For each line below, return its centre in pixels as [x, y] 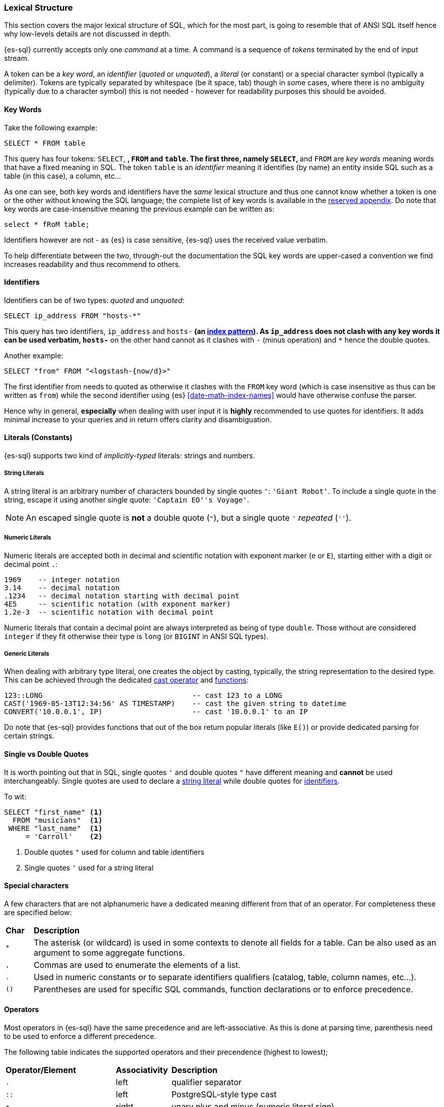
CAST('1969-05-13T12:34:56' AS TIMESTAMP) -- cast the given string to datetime [175, 704]
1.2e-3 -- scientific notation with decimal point [109, 612]
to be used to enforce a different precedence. [80, 1036]
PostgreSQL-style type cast [224, 1095]
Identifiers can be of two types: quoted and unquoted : [94, 300]
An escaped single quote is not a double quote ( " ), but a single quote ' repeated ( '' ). [189, 517]
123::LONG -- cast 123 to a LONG [143, 696]
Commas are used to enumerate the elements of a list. [137, 965]
